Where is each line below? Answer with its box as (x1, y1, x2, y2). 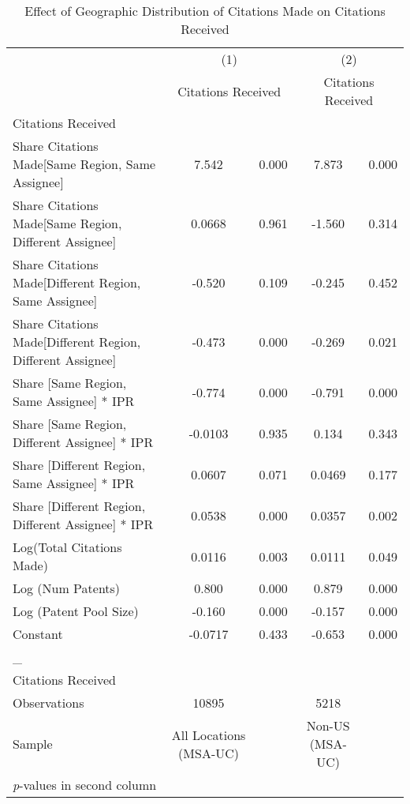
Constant (13, 625, 63, 643)
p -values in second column (13, 776, 157, 794)
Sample (13, 734, 53, 753)
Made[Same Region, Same (13, 155, 156, 173)
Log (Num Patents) (13, 579, 121, 597)
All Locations (171, 725, 246, 744)
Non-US (306, 716, 350, 734)
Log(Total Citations (13, 538, 122, 556)
